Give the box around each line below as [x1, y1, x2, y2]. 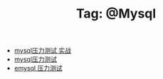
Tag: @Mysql [75, 6, 157, 22]
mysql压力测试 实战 [14, 47, 72, 55]
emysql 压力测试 [14, 64, 63, 73]
